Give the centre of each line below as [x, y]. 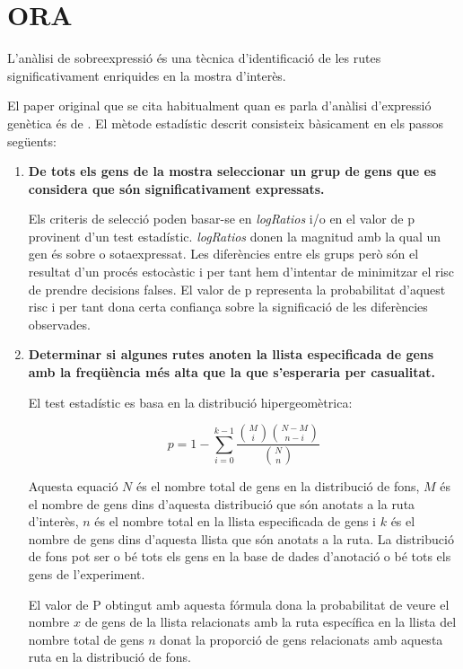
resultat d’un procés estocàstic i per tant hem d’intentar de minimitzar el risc [241, 272]
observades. [59, 324]
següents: [32, 141]
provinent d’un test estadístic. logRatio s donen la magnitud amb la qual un [235, 236]
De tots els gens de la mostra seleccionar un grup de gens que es [232, 171]
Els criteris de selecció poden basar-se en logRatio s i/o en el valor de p [221, 219]
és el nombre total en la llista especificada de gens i [236, 521]
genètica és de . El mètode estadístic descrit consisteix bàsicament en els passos [225, 123]
